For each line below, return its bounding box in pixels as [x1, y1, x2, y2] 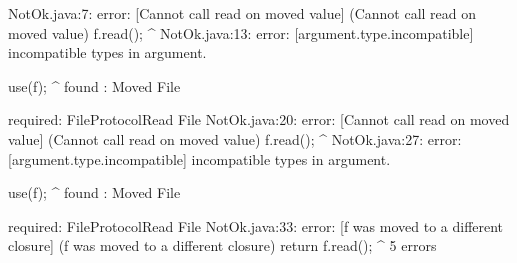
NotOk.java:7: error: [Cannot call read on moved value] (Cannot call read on [8, 3, 477, 23]
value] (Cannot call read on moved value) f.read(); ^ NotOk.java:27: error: [8, 128, 462, 149]
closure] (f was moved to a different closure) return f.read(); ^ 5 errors [8, 235, 437, 256]
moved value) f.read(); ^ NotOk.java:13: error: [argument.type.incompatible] [8, 22, 474, 43]
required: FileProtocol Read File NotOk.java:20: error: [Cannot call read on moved [8, 109, 510, 130]
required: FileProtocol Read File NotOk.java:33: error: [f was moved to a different [8, 215, 504, 236]
